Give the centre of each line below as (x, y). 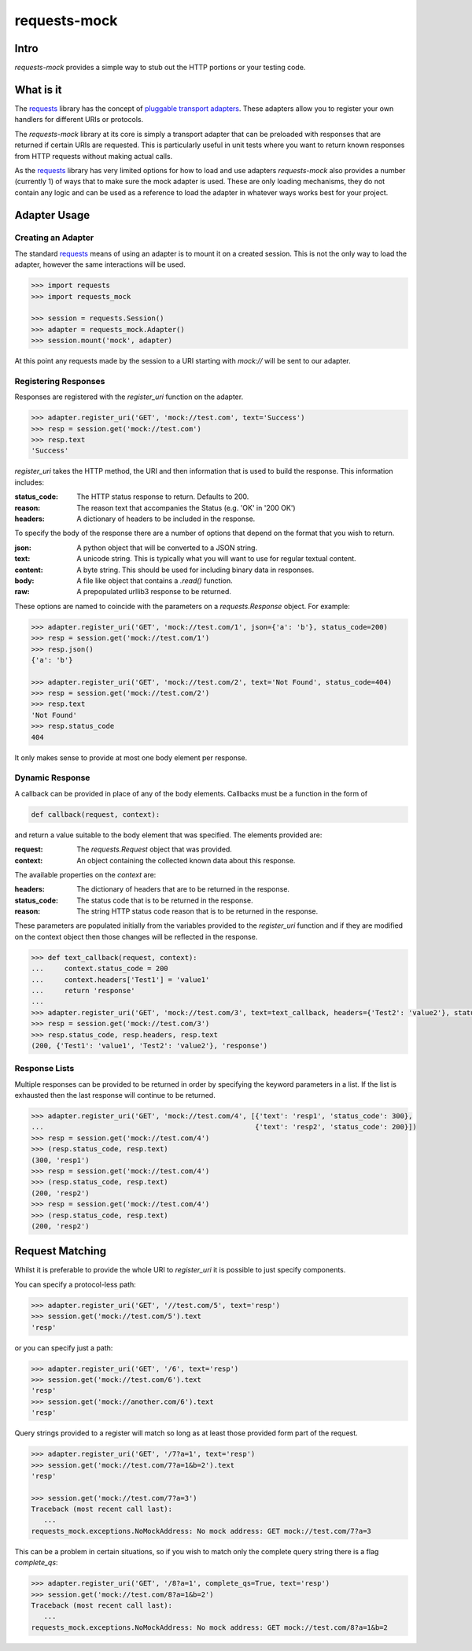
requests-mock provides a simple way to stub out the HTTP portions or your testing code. (160, 68)
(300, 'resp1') (60, 1160)
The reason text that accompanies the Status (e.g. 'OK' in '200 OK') (186, 508)
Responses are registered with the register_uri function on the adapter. (129, 397)
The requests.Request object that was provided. (154, 849)
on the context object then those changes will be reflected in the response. (136, 936)
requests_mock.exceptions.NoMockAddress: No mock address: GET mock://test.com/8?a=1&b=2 (210, 1627)
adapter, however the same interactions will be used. (100, 264)
